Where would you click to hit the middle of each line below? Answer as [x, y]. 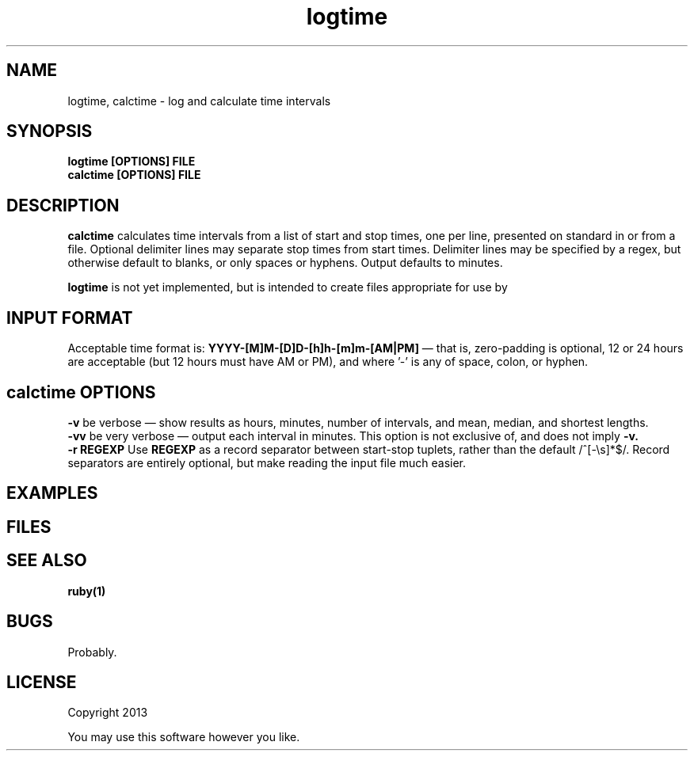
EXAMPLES [52, 493]
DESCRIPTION [63, 205]
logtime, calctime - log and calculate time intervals [199, 101]
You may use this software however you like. [184, 737]
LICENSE [42, 682]
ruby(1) [87, 591]
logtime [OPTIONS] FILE [132, 162]
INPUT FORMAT [70, 318]
